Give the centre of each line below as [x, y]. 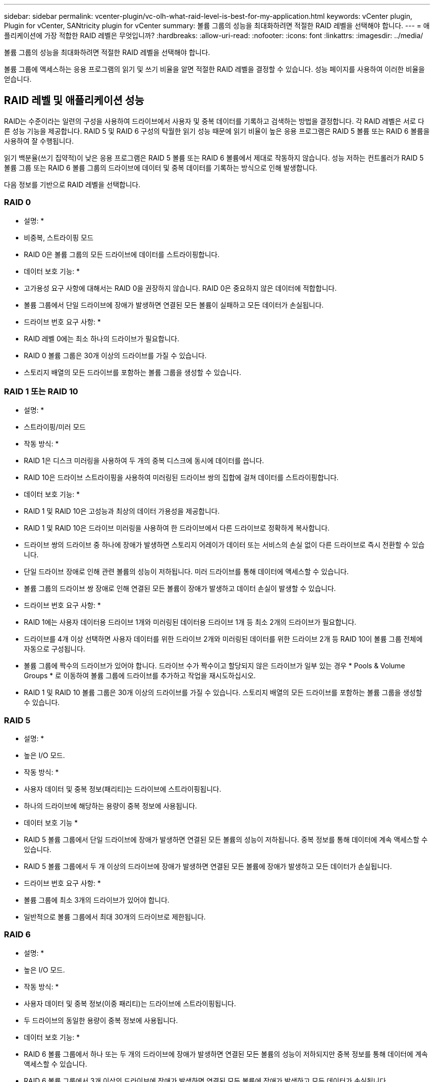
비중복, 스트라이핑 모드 [59, 237]
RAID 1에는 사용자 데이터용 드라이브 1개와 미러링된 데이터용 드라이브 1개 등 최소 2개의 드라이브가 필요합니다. [190, 622]
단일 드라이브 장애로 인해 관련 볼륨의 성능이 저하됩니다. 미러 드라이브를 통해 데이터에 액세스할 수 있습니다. [186, 572]
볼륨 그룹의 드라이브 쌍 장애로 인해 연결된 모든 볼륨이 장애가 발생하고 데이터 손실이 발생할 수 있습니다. [180, 589]
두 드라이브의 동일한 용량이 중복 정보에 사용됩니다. [101, 1020]
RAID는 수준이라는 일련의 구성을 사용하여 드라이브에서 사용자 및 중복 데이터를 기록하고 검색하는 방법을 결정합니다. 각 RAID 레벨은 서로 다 [214, 121]
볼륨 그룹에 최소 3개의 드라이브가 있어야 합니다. [97, 900]
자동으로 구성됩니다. [54, 649]
